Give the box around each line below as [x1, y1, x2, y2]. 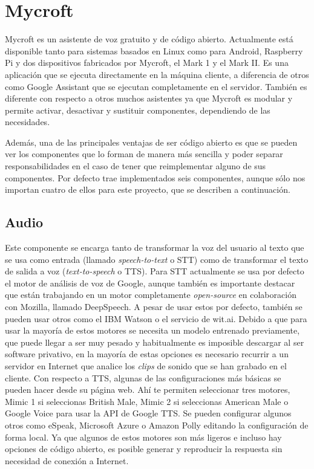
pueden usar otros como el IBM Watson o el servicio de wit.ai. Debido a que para [5, 312, 307, 325]
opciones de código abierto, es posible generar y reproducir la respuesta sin [5, 442, 283, 455]
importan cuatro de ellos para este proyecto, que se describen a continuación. [5, 183, 290, 196]
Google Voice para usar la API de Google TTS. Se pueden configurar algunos [5, 407, 292, 419]
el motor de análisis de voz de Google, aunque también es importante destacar [5, 276, 295, 289]
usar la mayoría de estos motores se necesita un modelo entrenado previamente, [5, 324, 300, 337]
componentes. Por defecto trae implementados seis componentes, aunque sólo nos [5, 171, 306, 184]
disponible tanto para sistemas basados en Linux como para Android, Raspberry [5, 44, 303, 57]
